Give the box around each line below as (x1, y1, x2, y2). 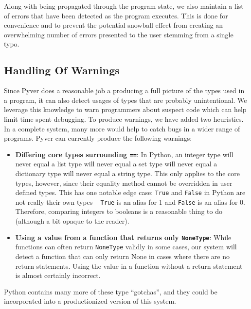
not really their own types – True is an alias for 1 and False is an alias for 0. (15, 196, 245, 207)
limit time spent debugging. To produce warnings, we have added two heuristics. (4, 114, 244, 124)
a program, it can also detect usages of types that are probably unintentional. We (4, 95, 247, 105)
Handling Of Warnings (4, 63, 120, 78)
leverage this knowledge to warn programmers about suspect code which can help (4, 104, 247, 114)
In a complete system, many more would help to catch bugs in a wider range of (4, 123, 240, 133)
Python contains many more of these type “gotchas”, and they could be (4, 286, 217, 296)
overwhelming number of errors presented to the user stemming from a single (4, 29, 233, 39)
